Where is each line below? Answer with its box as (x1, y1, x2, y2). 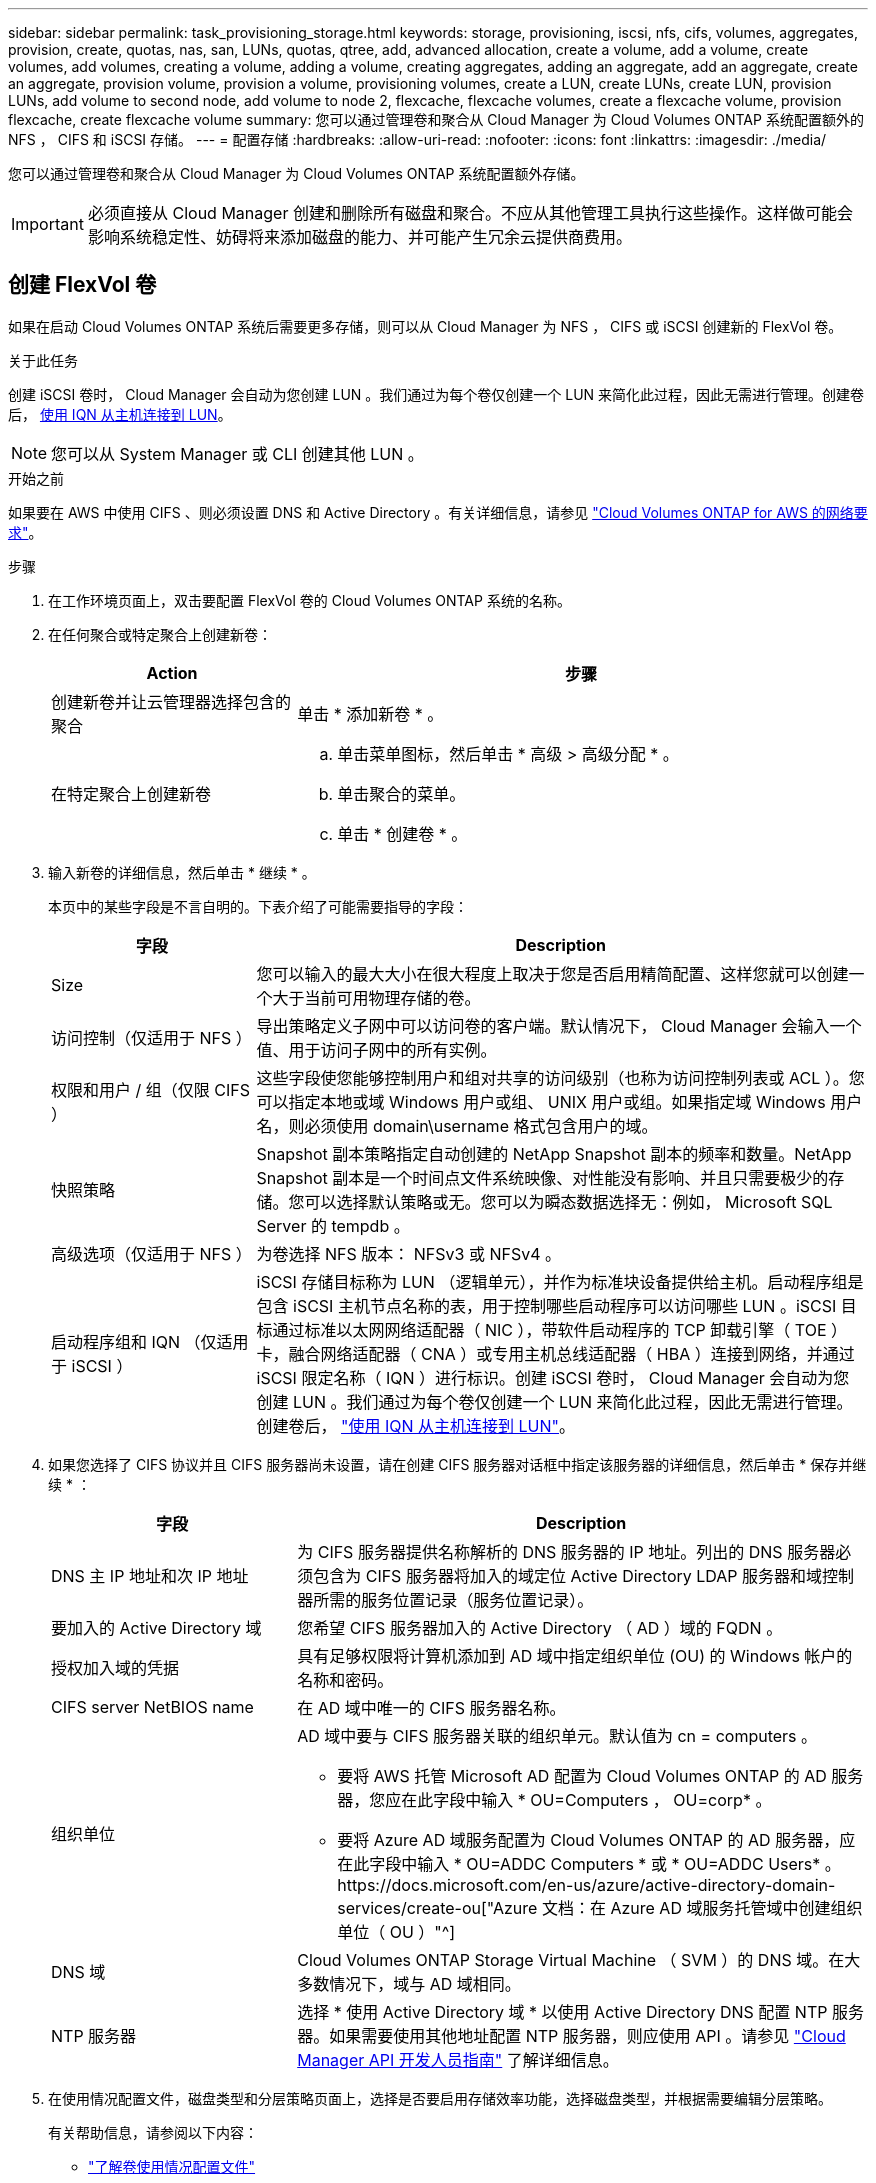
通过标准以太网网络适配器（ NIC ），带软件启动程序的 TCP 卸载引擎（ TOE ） (272, 1319, 848, 1340)
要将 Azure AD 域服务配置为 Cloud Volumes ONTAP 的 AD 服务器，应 (337, 1829, 856, 1850)
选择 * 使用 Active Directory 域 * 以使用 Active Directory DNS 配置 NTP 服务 (297, 2001, 864, 2022)
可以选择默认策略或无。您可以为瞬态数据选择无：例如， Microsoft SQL (304, 1191, 833, 1212)
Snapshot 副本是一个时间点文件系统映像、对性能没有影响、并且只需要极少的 (256, 1167, 829, 1188)
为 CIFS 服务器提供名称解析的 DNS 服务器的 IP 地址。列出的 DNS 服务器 (297, 1541, 836, 1562)
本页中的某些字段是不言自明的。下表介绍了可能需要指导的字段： (48, 897, 468, 915)
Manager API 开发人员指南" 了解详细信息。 (297, 2049, 619, 2070)
